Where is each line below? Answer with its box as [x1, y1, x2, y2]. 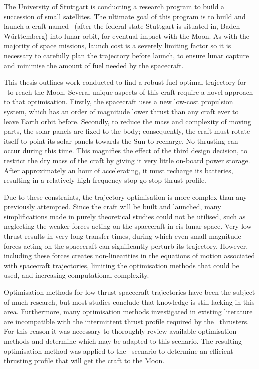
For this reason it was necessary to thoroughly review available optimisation [4, 326, 237, 336]
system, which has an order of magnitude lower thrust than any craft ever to [4, 106, 239, 116]
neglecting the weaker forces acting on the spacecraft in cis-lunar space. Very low [4, 221, 252, 231]
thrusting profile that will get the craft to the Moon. [4, 355, 165, 366]
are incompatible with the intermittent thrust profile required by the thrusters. [4, 316, 249, 326]
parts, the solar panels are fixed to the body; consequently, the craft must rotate [4, 126, 250, 136]
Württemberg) [4, 30, 48, 41]
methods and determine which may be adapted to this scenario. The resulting [4, 336, 242, 346]
